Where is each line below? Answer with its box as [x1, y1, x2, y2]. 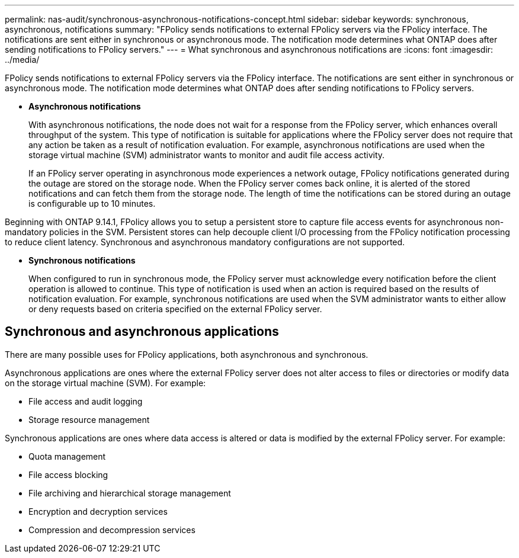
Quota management [28, 451, 106, 461]
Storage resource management [28, 414, 150, 425]
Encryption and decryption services [28, 506, 168, 517]
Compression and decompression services [28, 524, 196, 535]
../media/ [5, 54, 40, 65]
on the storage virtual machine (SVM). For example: [5, 377, 206, 388]
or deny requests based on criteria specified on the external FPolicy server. [28, 304, 322, 314]
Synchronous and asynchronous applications [5, 324, 279, 339]
